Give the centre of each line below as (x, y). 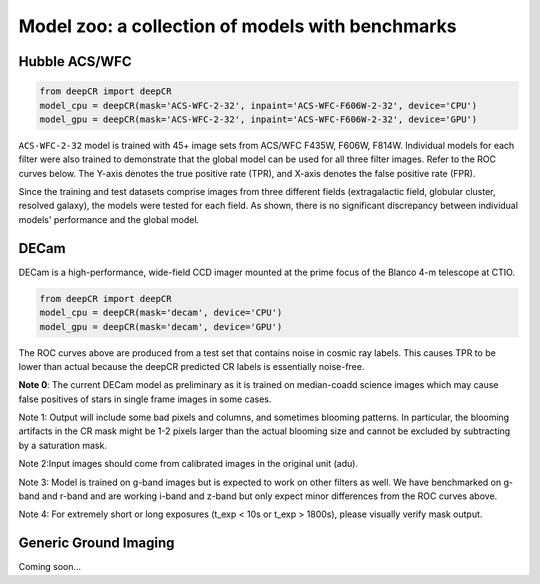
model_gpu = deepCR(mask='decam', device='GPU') (161, 326)
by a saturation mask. (62, 445)
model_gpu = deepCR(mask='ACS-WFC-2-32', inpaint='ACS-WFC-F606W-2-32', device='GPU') (258, 119)
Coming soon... (50, 567)
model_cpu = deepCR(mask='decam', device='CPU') (161, 313)
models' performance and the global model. (109, 219)
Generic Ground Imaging (96, 543)
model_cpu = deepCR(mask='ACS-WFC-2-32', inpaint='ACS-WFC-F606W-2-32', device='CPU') (258, 105)
